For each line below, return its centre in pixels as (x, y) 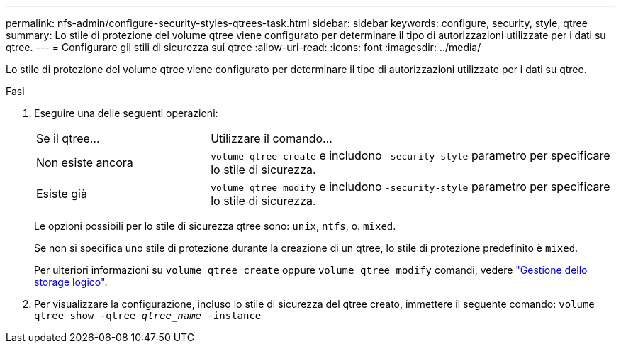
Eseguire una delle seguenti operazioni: (126, 113)
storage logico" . (71, 282)
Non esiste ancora (85, 162)
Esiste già (62, 194)
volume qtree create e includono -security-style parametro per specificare (410, 155)
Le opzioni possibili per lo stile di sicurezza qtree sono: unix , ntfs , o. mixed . (215, 226)
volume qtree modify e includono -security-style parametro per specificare (410, 187)
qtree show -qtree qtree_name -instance (148, 316)
